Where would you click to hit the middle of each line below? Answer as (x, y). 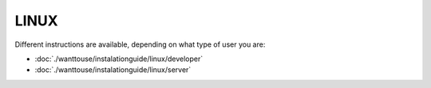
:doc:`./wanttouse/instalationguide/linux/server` (113, 70)
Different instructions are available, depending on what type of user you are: (140, 44)
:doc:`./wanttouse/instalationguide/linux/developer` (119, 59)
